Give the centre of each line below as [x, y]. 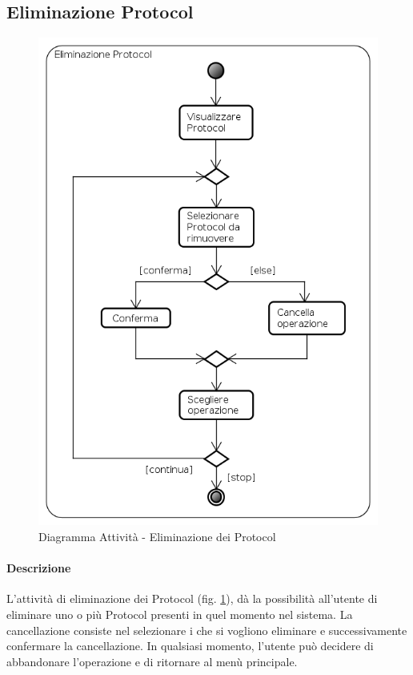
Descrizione [39, 568]
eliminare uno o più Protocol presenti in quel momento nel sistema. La [180, 614]
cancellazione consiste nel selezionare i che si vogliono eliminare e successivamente [207, 630]
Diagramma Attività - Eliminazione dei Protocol [157, 537]
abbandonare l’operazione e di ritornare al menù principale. [152, 661]
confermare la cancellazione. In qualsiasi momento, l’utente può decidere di [190, 646]
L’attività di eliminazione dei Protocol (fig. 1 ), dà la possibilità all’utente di [192, 598]
